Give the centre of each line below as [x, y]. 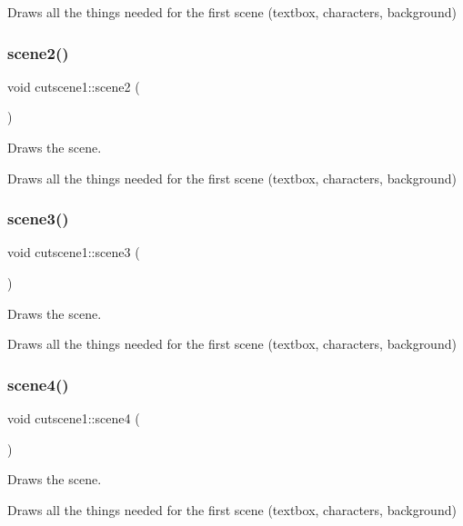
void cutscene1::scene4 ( [74, 418]
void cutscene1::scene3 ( [74, 252]
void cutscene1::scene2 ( [74, 86]
